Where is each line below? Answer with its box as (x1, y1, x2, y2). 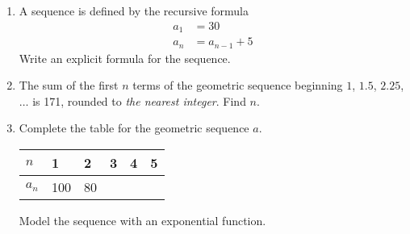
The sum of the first (19, 77, 119, 94)
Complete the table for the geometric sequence (19, 119, 249, 136)
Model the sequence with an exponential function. (19, 211, 266, 228)
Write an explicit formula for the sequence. (19, 49, 231, 66)
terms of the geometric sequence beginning (132, 77, 343, 94)
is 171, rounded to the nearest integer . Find (32, 92, 246, 109)
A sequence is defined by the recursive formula (19, 2, 249, 19)
